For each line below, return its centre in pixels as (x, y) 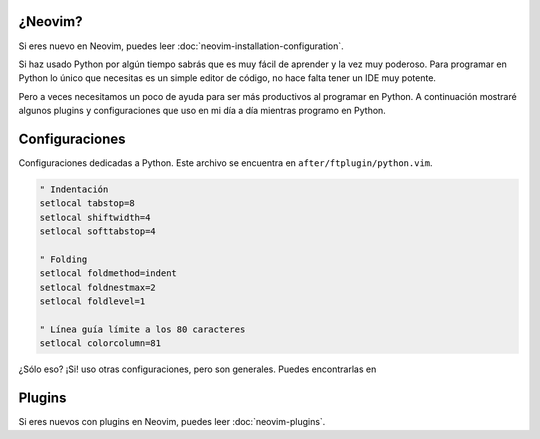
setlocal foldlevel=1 (92, 301)
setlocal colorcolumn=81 (100, 343)
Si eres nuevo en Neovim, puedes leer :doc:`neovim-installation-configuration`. (181, 46)
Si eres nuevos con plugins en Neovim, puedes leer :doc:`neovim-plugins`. (172, 422)
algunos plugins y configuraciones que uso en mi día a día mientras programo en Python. (202, 111)
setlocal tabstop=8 (87, 203)
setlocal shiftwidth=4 (95, 217)
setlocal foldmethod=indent (108, 273)
